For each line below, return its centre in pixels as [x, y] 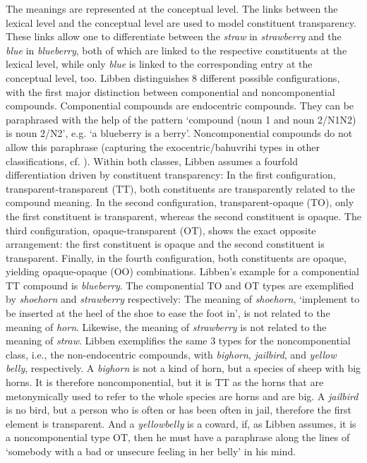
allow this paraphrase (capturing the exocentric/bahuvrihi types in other [163, 146]
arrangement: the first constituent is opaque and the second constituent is [165, 244]
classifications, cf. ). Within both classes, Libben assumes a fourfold [152, 161]
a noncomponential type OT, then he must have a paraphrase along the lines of [178, 437]
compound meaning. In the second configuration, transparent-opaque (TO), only [180, 202]
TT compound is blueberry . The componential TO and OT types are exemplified [180, 285]
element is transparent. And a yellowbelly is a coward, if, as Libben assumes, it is [181, 423]
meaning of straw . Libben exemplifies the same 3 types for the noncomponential [178, 341]
